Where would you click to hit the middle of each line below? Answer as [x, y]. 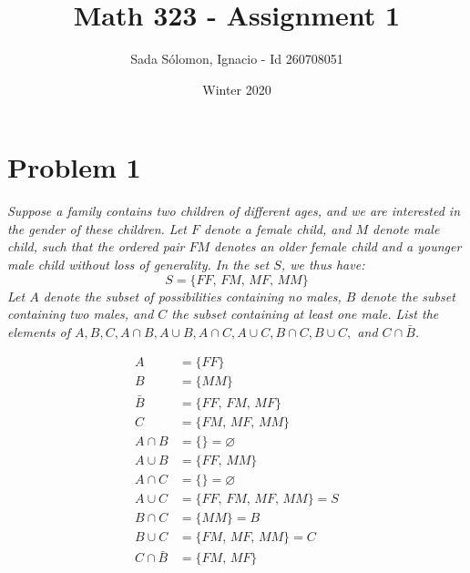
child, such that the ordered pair [96, 246]
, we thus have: [323, 265]
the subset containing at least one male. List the [305, 314]
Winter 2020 [237, 89]
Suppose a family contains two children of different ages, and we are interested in [234, 211]
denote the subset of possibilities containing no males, [192, 296]
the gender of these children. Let [97, 228]
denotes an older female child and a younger [338, 246]
